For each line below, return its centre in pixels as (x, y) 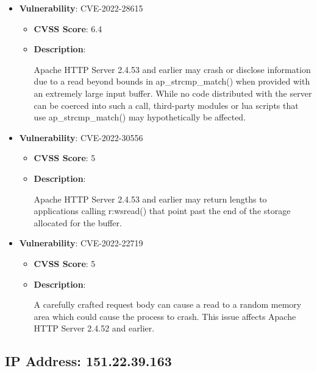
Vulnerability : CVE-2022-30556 (81, 137)
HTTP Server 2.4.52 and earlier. (94, 328)
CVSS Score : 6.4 (68, 28)
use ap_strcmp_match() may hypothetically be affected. (140, 117)
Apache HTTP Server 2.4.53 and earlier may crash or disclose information (172, 69)
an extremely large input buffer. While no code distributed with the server (173, 93)
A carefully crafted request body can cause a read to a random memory (168, 304)
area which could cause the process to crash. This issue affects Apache (165, 316)
